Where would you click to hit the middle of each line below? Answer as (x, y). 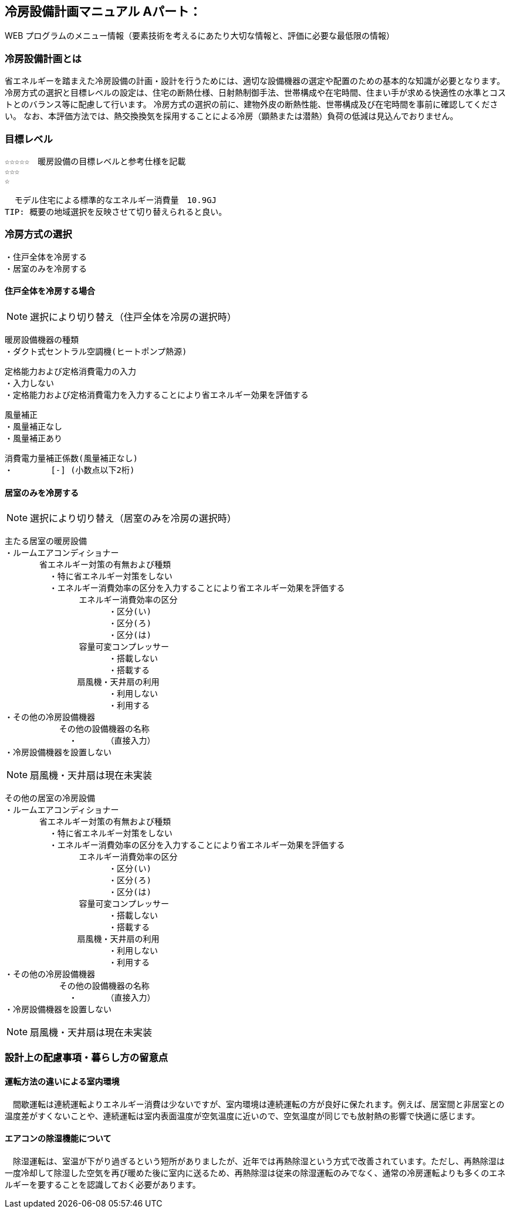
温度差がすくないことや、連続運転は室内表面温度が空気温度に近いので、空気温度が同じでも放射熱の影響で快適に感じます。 (242, 1116)
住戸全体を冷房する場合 (50, 291)
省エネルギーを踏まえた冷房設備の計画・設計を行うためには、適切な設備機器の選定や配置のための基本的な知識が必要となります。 (255, 81)
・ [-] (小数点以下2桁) (70, 470)
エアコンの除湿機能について (58, 1138)
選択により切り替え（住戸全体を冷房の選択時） (133, 317)
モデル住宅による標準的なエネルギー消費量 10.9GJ (116, 200)
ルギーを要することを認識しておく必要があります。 (103, 1184)
